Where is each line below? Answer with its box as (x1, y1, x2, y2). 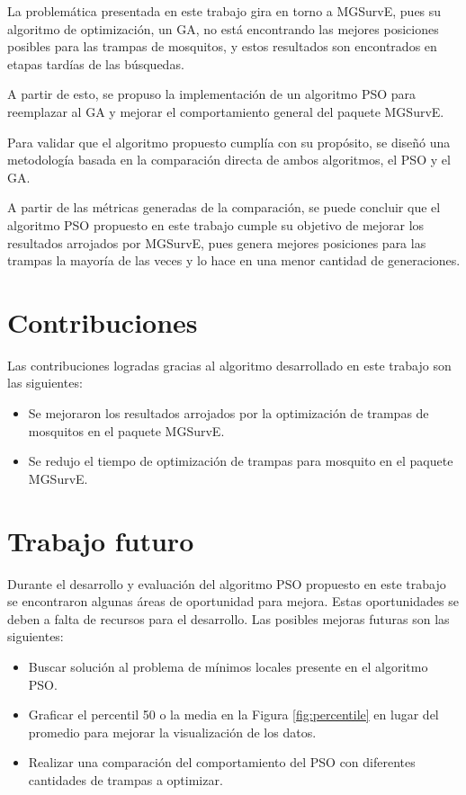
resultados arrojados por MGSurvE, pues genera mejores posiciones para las (7, 233, 426, 252)
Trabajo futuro (7, 522, 194, 558)
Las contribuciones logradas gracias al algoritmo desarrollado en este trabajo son (7, 355, 452, 374)
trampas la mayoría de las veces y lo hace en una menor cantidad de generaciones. (7, 251, 461, 270)
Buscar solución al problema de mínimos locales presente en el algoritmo (28, 657, 428, 675)
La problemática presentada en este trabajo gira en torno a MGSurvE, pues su (7, 2, 442, 20)
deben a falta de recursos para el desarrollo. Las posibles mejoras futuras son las (7, 609, 450, 628)
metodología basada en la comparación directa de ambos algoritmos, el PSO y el (7, 150, 451, 169)
